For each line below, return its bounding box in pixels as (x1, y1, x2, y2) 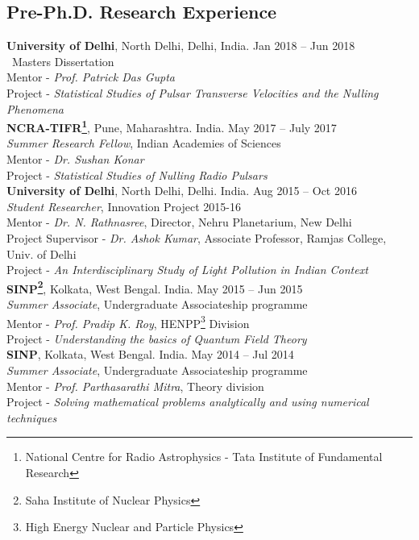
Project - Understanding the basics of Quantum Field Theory (6, 330, 307, 347)
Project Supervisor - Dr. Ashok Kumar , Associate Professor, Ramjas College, (6, 229, 387, 246)
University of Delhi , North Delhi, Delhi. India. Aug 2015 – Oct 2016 (6, 182, 357, 199)
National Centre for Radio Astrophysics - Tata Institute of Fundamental (25, 448, 383, 465)
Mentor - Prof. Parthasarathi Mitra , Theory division (6, 377, 264, 394)
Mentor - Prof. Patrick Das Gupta (6, 69, 175, 85)
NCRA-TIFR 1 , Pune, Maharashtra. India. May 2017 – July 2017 (6, 117, 337, 135)
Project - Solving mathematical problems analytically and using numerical (6, 393, 369, 410)
